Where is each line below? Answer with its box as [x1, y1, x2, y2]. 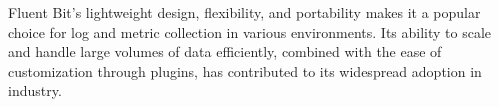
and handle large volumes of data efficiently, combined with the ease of [8, 41, 442, 62]
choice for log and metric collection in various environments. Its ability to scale [8, 21, 492, 42]
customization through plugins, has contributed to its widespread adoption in [8, 60, 482, 81]
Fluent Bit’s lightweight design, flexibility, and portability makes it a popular [8, 2, 481, 22]
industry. [8, 80, 62, 101]
